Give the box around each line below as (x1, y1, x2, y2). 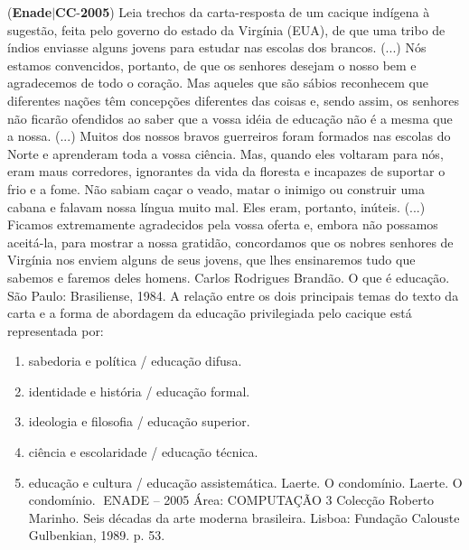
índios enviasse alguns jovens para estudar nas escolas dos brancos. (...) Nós (7, 38, 427, 57)
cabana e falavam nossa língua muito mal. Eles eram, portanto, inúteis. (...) (7, 197, 426, 216)
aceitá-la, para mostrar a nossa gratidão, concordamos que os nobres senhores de (7, 232, 454, 251)
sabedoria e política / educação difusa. (28, 351, 242, 370)
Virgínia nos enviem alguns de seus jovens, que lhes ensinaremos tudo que (7, 250, 416, 269)
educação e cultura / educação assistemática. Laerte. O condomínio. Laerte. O (28, 472, 463, 491)
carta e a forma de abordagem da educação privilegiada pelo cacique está (7, 303, 412, 322)
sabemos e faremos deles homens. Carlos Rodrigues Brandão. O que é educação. (7, 267, 450, 286)
